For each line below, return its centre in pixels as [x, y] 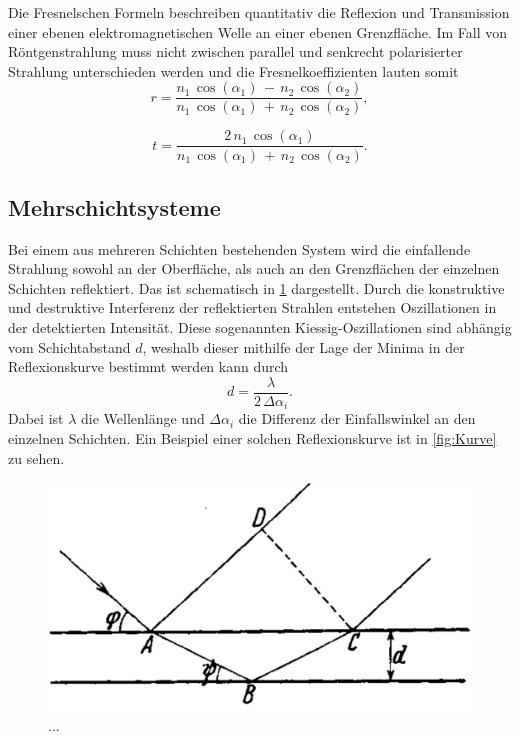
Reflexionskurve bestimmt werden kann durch [148, 366]
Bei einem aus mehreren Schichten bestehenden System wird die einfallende [239, 248]
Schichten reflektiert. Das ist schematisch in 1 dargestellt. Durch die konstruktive [256, 287]
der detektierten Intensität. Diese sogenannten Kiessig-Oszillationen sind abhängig [260, 327]
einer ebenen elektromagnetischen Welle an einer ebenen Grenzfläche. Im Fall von [258, 31]
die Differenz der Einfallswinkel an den [357, 418]
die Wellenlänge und [143, 418]
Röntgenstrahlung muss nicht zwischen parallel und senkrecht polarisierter [235, 51]
